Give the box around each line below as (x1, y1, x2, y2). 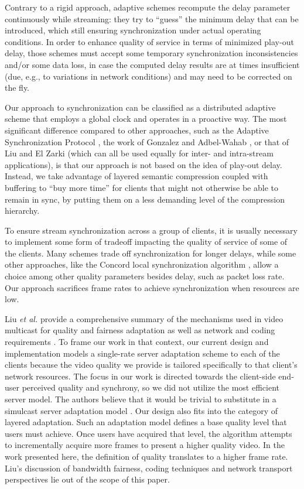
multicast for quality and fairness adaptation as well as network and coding (5, 324, 275, 336)
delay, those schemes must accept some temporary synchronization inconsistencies (5, 47, 298, 59)
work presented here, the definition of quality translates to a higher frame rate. (5, 450, 288, 462)
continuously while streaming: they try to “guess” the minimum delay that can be (5, 12, 299, 25)
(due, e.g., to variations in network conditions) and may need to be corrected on (5, 70, 292, 82)
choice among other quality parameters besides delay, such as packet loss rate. (5, 270, 285, 282)
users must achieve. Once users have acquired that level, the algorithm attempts (5, 427, 292, 439)
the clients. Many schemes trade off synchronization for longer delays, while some (5, 247, 296, 259)
